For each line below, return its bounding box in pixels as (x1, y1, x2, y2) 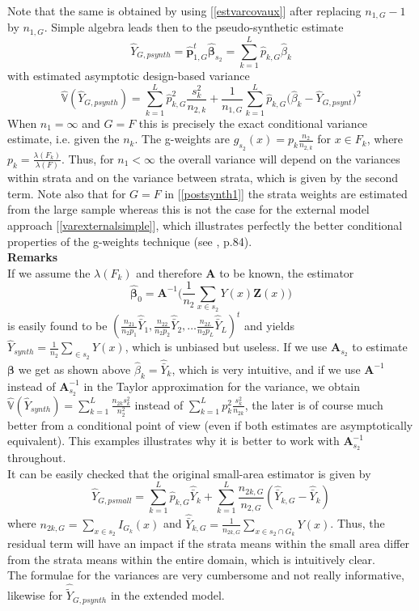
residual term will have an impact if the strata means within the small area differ (7, 535, 410, 552)
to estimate (352, 338, 408, 355)
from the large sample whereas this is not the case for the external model (7, 201, 370, 218)
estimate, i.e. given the (7, 130, 120, 147)
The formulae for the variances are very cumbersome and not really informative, (7, 566, 404, 583)
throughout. (7, 449, 66, 466)
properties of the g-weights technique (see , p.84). (7, 232, 252, 249)
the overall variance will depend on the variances (159, 150, 400, 167)
